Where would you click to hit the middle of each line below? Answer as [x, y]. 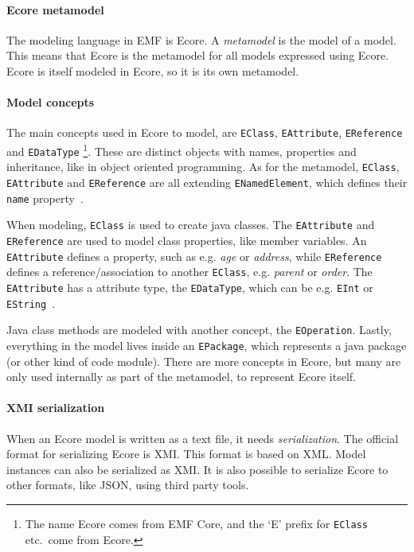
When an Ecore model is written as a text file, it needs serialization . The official [203, 438]
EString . [31, 303]
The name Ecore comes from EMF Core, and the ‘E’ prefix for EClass [196, 523]
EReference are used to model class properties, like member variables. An [187, 240]
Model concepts [51, 102]
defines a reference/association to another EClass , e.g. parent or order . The [189, 272]
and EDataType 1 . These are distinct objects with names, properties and [182, 150]
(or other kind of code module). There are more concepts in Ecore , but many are [204, 361]
